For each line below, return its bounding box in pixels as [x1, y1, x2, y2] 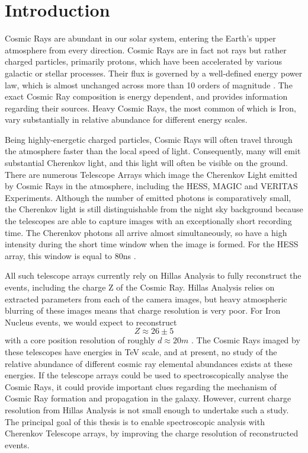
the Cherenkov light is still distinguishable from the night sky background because [5, 203, 303, 215]
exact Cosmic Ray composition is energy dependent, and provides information [5, 90, 288, 103]
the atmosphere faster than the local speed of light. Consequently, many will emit [5, 145, 301, 157]
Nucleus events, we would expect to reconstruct [5, 315, 177, 328]
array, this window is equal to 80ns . [5, 249, 136, 261]
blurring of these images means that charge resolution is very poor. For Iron [5, 304, 281, 317]
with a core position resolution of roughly [5, 334, 155, 346]
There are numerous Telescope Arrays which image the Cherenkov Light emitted [5, 168, 297, 180]
